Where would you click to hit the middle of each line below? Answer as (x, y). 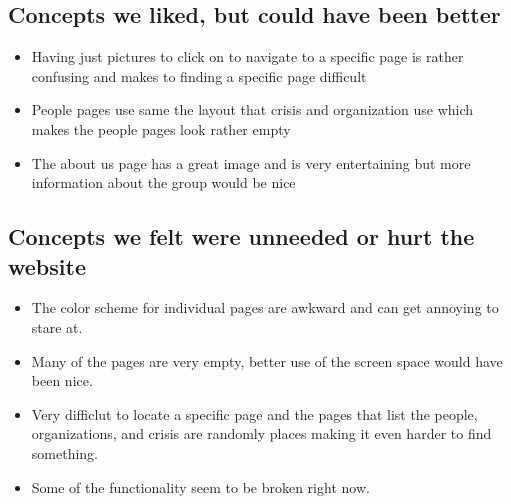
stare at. (57, 326)
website (47, 265)
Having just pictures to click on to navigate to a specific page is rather (247, 56)
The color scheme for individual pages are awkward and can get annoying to (265, 307)
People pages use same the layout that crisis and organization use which (252, 109)
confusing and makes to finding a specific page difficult (199, 75)
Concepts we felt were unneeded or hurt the (241, 236)
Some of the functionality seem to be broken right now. (200, 486)
